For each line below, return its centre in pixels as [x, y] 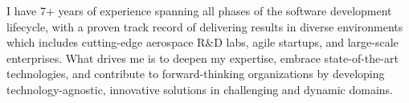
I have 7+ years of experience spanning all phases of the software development [199, 10]
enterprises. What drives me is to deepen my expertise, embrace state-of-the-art [202, 58]
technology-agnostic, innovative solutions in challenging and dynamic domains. [200, 89]
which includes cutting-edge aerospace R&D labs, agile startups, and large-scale [202, 42]
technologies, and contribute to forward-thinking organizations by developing [196, 74]
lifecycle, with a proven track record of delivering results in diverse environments [205, 26]
